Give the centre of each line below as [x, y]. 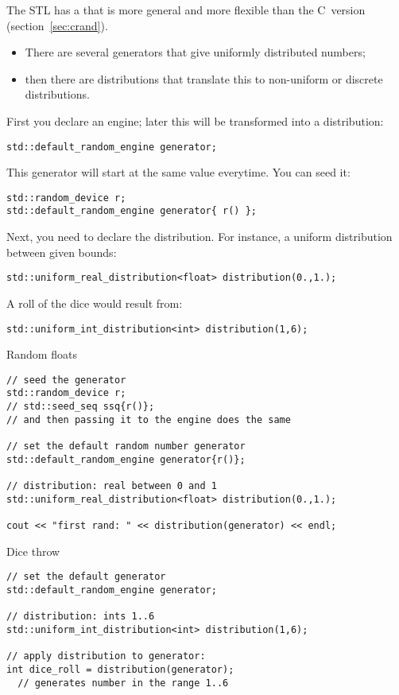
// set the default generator [86, 577]
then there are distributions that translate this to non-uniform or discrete [204, 78]
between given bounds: [62, 252]
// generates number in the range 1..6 [123, 683]
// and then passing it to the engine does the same [149, 419]
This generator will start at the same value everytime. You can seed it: [178, 172]
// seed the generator [66, 380]
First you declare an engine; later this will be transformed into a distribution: [195, 120]
